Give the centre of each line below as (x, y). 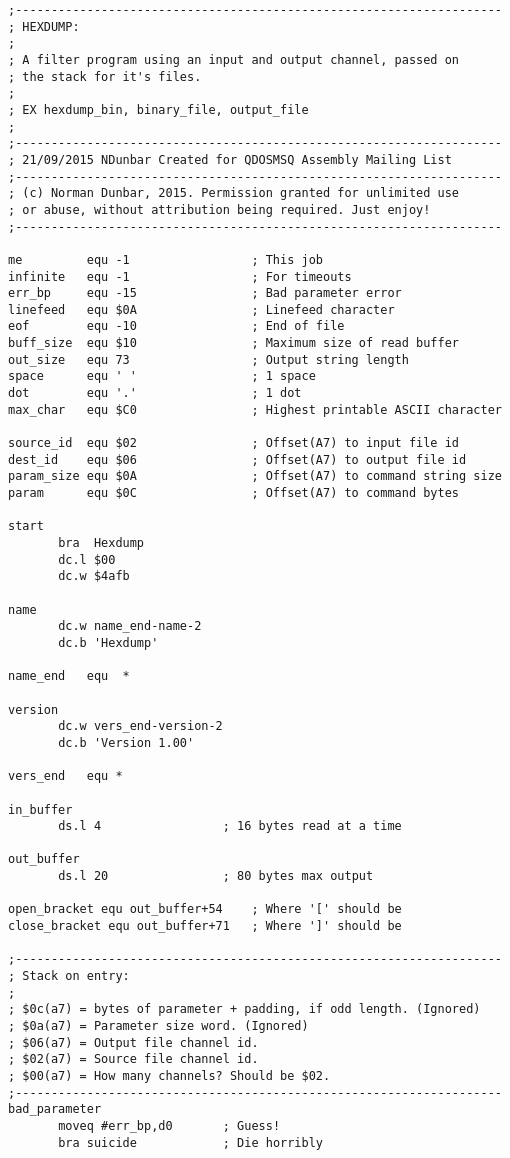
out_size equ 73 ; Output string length (208, 359)
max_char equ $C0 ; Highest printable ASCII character (255, 409)
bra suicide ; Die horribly (190, 1142)
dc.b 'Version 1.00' (126, 742)
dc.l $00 (87, 559)
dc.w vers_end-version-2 (140, 726)
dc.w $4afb (94, 576)
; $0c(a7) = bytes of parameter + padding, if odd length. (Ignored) (244, 1009)
